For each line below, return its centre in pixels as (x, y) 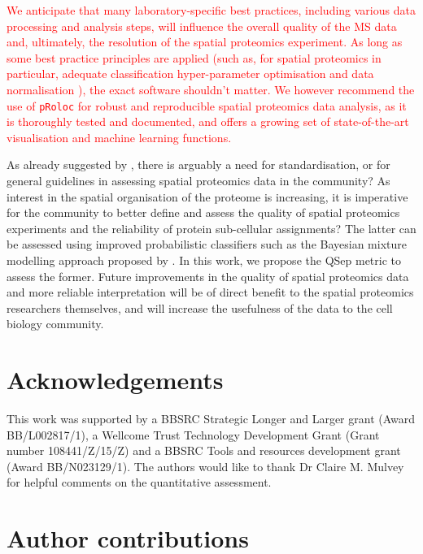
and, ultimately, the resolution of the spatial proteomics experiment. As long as (205, 42)
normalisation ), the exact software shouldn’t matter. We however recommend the (211, 89)
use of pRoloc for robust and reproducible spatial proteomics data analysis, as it (207, 105)
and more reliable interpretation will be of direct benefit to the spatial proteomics (210, 292)
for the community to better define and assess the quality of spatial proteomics (203, 212)
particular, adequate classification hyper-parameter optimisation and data (190, 74)
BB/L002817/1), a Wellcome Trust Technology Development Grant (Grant (193, 434)
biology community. (55, 324)
